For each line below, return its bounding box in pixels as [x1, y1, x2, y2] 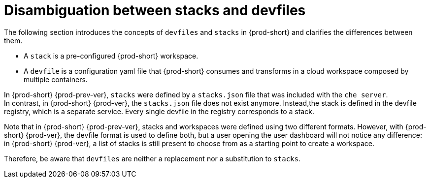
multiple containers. [24, 75, 88, 84]
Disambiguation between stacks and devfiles [4, 2, 306, 19]
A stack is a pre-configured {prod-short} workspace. [24, 51, 198, 60]
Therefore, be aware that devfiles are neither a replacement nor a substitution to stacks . [4, 154, 300, 163]
